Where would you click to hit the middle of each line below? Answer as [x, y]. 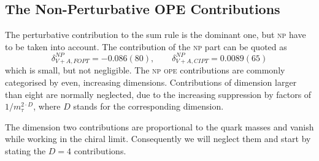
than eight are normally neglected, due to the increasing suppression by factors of [158, 94]
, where [47, 106]
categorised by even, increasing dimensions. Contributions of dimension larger [151, 82]
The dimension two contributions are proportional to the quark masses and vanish [159, 126]
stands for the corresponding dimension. [148, 106]
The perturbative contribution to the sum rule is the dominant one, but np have [156, 35]
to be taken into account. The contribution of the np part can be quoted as [146, 46]
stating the [25, 150]
